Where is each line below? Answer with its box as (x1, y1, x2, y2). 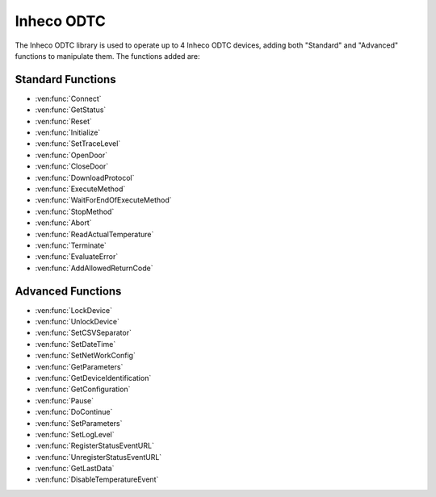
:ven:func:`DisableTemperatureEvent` (35, 474, 159, 484)
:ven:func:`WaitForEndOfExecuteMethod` (35, 195, 172, 205)
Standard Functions (15, 73, 116, 86)
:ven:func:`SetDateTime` (35, 339, 116, 349)
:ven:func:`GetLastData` (35, 464, 115, 474)
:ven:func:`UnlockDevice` (35, 317, 120, 326)
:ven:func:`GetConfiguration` (35, 384, 131, 395)
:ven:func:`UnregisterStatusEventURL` (35, 452, 162, 461)
